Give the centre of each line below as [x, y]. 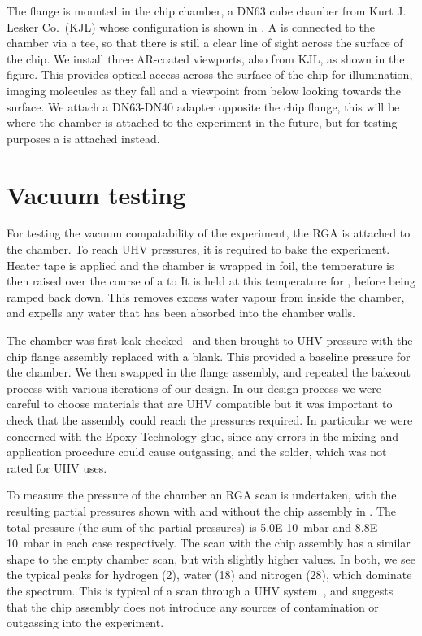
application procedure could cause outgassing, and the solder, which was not [197, 452]
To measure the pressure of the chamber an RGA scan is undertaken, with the [202, 495]
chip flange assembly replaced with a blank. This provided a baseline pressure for [209, 356]
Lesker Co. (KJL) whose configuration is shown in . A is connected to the [191, 26]
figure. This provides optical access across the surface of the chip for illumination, [210, 74]
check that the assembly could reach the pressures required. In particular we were [210, 420]
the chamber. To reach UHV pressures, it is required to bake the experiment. [198, 249]
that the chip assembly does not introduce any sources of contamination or [193, 606]
